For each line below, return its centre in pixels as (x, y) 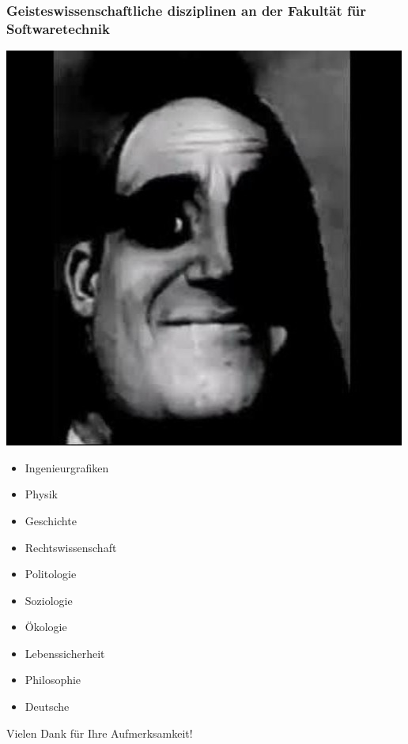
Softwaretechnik (58, 28)
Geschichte (51, 520)
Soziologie (49, 600)
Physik (41, 494)
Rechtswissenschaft (71, 547)
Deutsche (47, 706)
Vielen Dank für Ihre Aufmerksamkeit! (100, 733)
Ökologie (46, 627)
